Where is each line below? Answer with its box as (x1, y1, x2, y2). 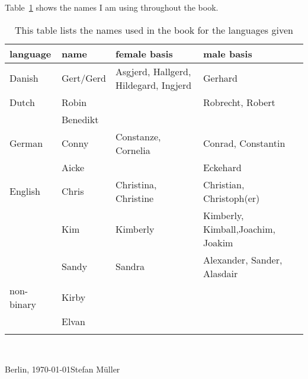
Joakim (203, 235, 233, 249)
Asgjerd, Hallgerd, (115, 64, 191, 78)
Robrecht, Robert (203, 95, 275, 109)
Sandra (115, 259, 145, 274)
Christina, (115, 177, 157, 191)
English (9, 184, 40, 198)
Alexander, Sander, (203, 252, 283, 266)
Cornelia (115, 143, 150, 157)
